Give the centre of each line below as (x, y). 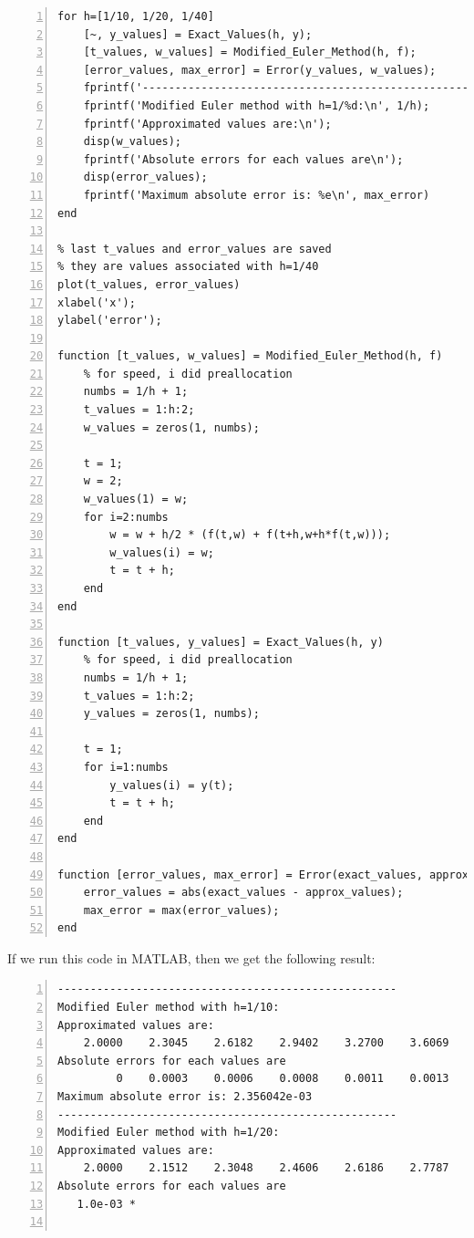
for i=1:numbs (126, 767)
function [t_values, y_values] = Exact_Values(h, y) (221, 642)
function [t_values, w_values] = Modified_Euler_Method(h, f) (250, 356)
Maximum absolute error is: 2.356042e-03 (185, 1097)
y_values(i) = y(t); (172, 785)
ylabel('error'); (110, 321)
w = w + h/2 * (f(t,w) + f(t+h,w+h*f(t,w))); (250, 535)
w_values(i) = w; (162, 552)
